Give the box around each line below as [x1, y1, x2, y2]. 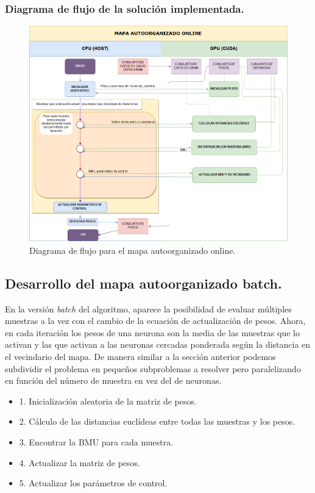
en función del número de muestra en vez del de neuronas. [5, 374, 222, 387]
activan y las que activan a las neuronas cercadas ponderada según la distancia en [5, 338, 311, 351]
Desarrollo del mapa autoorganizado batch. [5, 273, 282, 292]
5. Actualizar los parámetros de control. [19, 477, 168, 489]
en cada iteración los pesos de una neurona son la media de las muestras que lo [5, 326, 300, 339]
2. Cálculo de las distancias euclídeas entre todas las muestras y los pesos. [19, 415, 296, 428]
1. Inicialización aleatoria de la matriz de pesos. [19, 394, 197, 407]
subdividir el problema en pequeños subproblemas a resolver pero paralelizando [5, 362, 301, 375]
